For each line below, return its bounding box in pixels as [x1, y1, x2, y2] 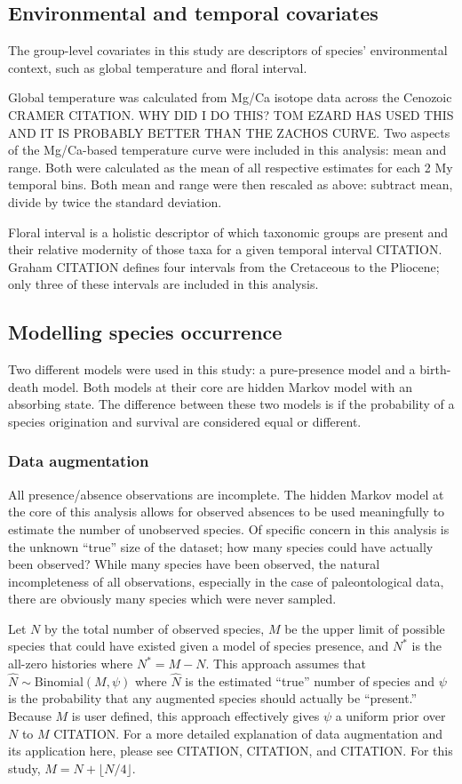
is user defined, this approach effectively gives [71, 707, 320, 725]
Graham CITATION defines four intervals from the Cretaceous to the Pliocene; [8, 257, 440, 276]
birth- [419, 360, 451, 379]
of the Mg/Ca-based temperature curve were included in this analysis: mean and [8, 140, 447, 159]
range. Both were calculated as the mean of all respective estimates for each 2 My [8, 157, 453, 176]
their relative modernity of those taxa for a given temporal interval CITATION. [8, 240, 442, 259]
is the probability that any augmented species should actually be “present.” [8, 689, 418, 708]
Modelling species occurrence [8, 318, 283, 346]
